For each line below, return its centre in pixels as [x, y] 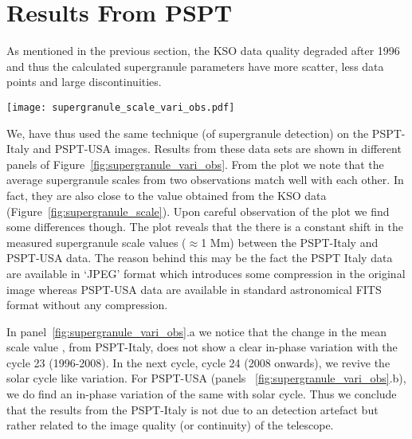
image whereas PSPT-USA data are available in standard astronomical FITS [194, 289]
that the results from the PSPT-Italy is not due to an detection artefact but [192, 409]
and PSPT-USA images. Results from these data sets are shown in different [217, 149]
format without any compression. [87, 305]
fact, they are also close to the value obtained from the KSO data [167, 195]
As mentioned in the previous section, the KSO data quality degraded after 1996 [203, 51]
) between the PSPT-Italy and [304, 242]
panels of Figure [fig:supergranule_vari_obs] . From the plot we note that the [195, 164]
